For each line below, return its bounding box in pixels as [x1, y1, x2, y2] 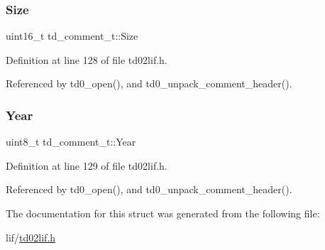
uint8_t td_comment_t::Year [6, 134, 136, 149]
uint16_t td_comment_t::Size [6, 28, 138, 43]
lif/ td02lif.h [6, 229, 56, 244]
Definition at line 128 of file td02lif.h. [6, 52, 167, 67]
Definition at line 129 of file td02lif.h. [6, 158, 167, 173]
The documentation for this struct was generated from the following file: [6, 206, 320, 220]
